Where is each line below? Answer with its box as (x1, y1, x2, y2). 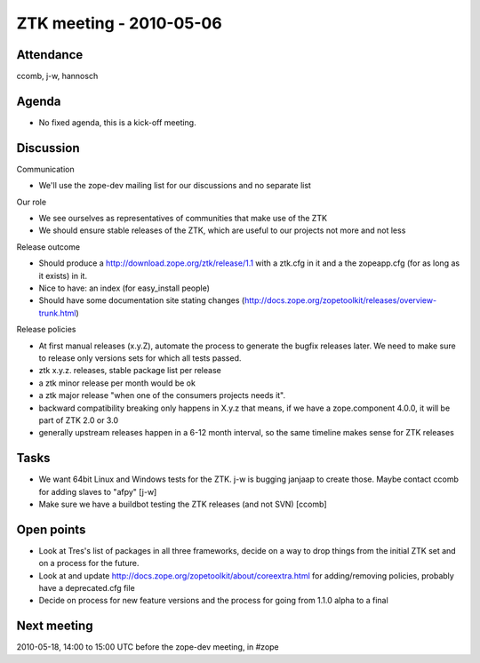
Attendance (16, 47, 84, 62)
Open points (16, 522, 86, 537)
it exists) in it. (38, 270, 88, 281)
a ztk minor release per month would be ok (38, 378, 196, 388)
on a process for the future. (38, 558, 140, 569)
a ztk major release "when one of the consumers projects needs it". (38, 390, 286, 401)
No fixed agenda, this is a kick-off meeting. (38, 116, 196, 128)
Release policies (16, 324, 76, 335)
